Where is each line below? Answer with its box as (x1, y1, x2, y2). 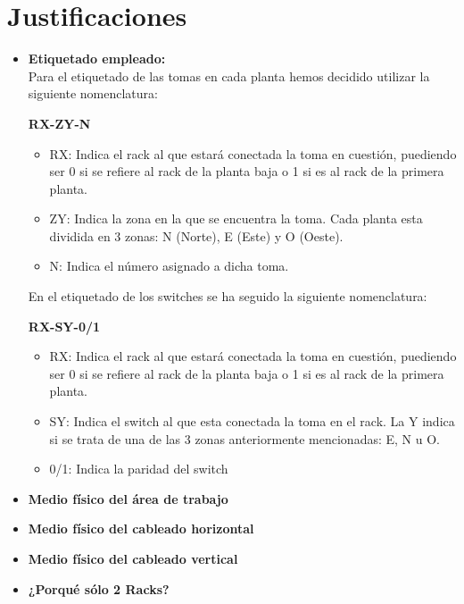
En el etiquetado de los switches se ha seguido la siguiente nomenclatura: (28, 287, 427, 306)
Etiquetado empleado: (28, 49, 166, 68)
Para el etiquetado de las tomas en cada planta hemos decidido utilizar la (28, 66, 430, 85)
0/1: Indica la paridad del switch (49, 459, 228, 478)
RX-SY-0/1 (28, 316, 101, 335)
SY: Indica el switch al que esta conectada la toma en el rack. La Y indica (49, 412, 455, 431)
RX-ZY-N (28, 113, 91, 132)
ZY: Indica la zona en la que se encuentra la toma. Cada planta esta (49, 209, 423, 228)
